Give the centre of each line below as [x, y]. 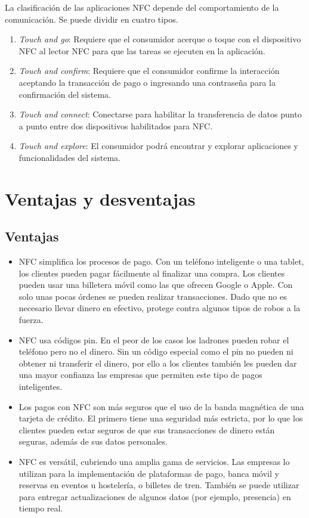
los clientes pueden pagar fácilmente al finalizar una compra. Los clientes [152, 273]
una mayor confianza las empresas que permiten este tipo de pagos [140, 375]
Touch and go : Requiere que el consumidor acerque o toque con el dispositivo [160, 39]
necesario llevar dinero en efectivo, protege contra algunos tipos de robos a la [160, 308]
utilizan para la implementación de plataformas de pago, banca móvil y [149, 473]
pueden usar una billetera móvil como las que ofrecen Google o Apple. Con [156, 285]
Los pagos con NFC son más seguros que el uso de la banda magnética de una [161, 406]
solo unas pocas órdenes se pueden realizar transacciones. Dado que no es [153, 296]
